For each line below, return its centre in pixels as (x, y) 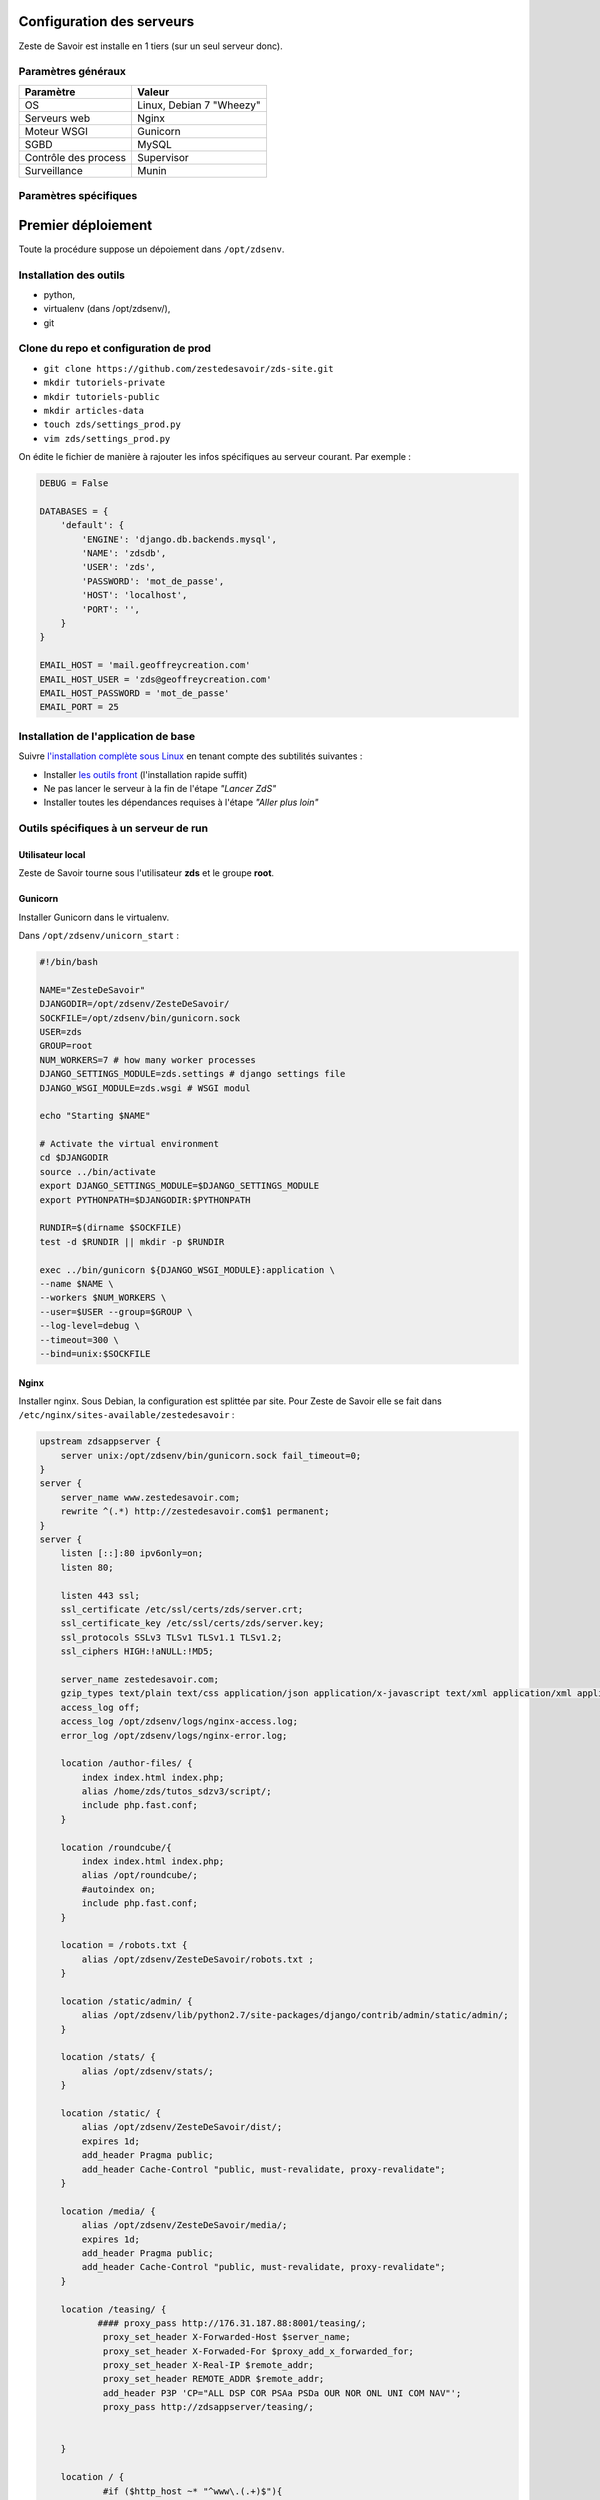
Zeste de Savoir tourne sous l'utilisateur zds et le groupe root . (146, 873)
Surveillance (54, 170)
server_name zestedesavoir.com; (140, 1679)
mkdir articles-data (94, 410)
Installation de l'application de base (106, 736)
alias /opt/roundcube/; (140, 1875)
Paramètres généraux (72, 72)
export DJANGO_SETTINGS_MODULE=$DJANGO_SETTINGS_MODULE (179, 1186)
